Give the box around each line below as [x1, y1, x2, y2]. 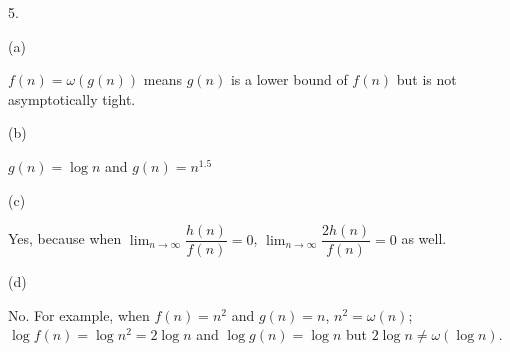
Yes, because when [8, 228, 122, 249]
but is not [396, 69, 457, 90]
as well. [401, 228, 447, 249]
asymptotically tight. [8, 88, 136, 109]
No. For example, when [8, 304, 150, 325]
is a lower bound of [230, 69, 348, 90]
